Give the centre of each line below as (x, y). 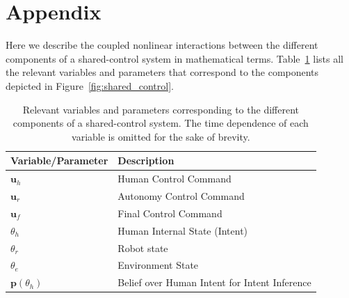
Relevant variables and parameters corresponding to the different (161, 109)
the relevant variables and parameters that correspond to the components (162, 72)
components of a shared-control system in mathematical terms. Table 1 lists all (174, 58)
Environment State (158, 265)
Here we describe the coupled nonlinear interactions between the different (162, 45)
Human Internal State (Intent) (183, 230)
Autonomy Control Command (181, 195)
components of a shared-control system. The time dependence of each (161, 123)
